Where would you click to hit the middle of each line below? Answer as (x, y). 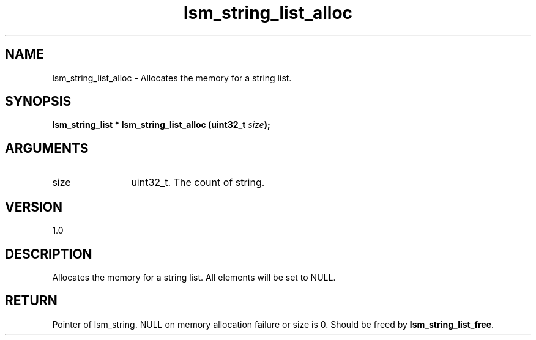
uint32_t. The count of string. (198, 183)
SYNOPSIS (38, 102)
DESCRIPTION (49, 254)
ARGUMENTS (47, 148)
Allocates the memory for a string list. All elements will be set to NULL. (194, 277)
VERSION (34, 207)
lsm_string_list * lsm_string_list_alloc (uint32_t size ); (161, 125)
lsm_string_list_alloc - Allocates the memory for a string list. (172, 78)
